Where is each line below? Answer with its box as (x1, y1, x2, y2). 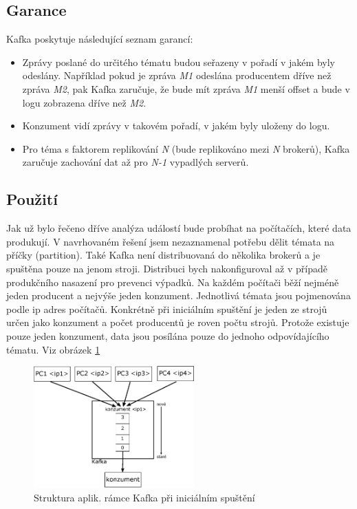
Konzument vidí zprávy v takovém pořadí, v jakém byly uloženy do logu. (22, 118, 330, 133)
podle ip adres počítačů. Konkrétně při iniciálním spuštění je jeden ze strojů (6, 301, 327, 316)
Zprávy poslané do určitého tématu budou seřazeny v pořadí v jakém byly (22, 54, 335, 69)
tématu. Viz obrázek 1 (6, 342, 100, 356)
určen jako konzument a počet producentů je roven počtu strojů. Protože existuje (6, 315, 349, 329)
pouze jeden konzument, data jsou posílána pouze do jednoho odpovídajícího (6, 328, 329, 343)
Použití (6, 188, 58, 210)
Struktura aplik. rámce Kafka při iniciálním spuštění (34, 490, 255, 504)
